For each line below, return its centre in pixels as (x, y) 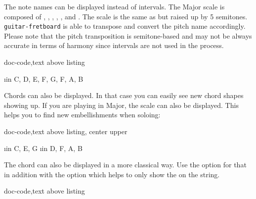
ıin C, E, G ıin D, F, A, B (43, 148)
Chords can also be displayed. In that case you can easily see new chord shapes (124, 95)
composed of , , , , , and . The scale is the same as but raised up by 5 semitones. (126, 16)
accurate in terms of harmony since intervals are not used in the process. (114, 45)
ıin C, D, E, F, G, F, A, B (44, 78)
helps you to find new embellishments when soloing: (82, 115)
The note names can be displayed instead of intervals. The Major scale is (114, 6)
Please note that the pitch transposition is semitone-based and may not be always (128, 35)
